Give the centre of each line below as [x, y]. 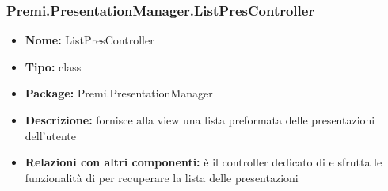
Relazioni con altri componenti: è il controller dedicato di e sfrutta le [204, 162]
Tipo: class [53, 66]
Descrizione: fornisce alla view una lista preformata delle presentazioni [200, 120]
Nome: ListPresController [89, 40]
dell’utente [50, 135]
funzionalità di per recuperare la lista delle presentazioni [162, 177]
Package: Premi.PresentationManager [119, 93]
